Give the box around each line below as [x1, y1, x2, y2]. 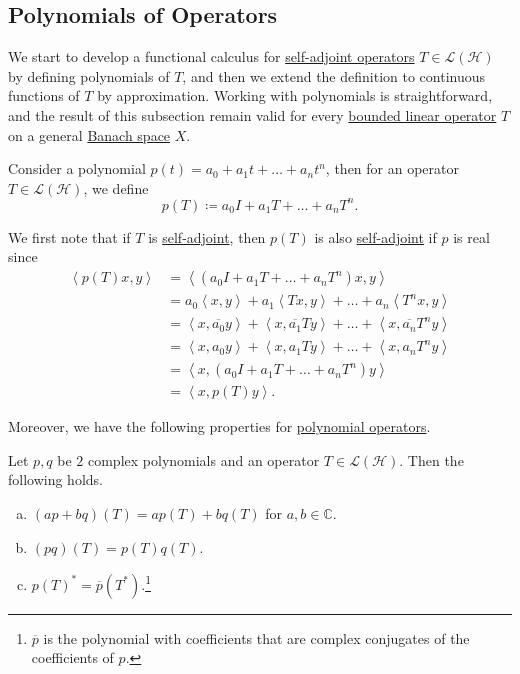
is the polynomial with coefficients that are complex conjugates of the [43, 627, 470, 648]
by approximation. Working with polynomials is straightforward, [97, 85, 493, 106]
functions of [8, 85, 80, 106]
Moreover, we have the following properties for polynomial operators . [8, 416, 431, 437]
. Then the [399, 449, 464, 470]
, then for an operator [325, 158, 459, 179]
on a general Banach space [8, 124, 171, 145]
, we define [83, 177, 149, 198]
